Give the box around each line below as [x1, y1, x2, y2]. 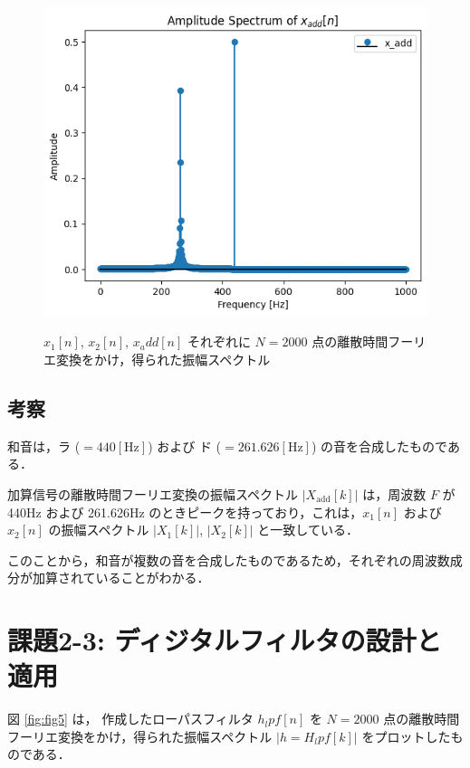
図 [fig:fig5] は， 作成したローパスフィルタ [7, 709, 254, 728]
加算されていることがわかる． [32, 568, 210, 587]
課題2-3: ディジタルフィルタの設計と [7, 621, 442, 659]
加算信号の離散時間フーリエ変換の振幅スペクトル [7, 484, 299, 503]
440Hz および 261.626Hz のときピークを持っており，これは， [7, 502, 363, 521]
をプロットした [361, 726, 451, 745]
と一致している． [257, 520, 359, 539]
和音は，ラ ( [7, 436, 81, 455]
